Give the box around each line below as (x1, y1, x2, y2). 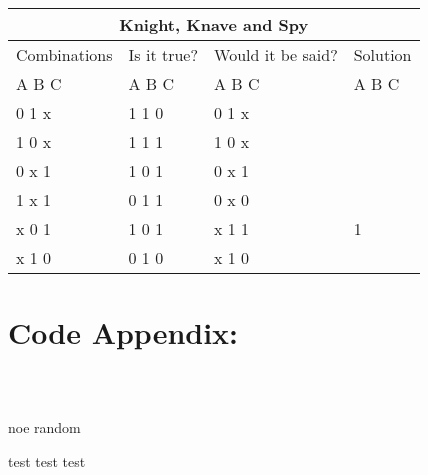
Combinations (16, 43, 113, 66)
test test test (8, 451, 86, 472)
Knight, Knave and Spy (119, 13, 309, 36)
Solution (353, 43, 412, 66)
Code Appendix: (8, 312, 239, 353)
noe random (8, 417, 81, 438)
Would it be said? (214, 43, 338, 66)
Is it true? (128, 43, 199, 66)
